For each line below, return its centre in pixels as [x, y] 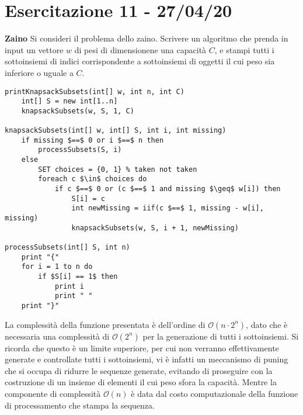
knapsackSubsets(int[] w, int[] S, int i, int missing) [116, 131]
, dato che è [267, 324]
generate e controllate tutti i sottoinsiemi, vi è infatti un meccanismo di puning [147, 359]
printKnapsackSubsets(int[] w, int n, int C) [95, 91]
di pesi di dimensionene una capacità [140, 49]
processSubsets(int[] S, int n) [67, 247]
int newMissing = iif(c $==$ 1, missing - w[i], [168, 208]
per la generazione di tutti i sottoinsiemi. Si [221, 336]
